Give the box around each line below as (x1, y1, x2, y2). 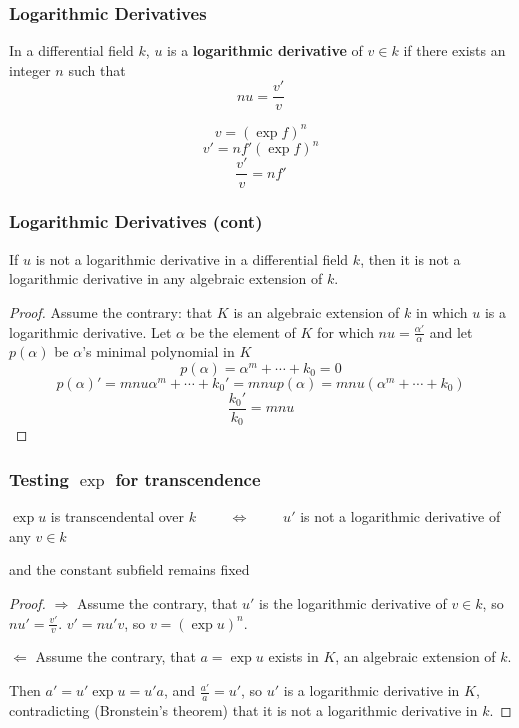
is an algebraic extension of (233, 301, 400, 322)
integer (9, 59, 51, 80)
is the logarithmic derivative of (259, 593, 447, 614)
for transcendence (115, 466, 261, 491)
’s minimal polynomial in (82, 341, 235, 362)
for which (317, 321, 374, 342)
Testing (9, 466, 69, 491)
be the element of (189, 321, 296, 342)
